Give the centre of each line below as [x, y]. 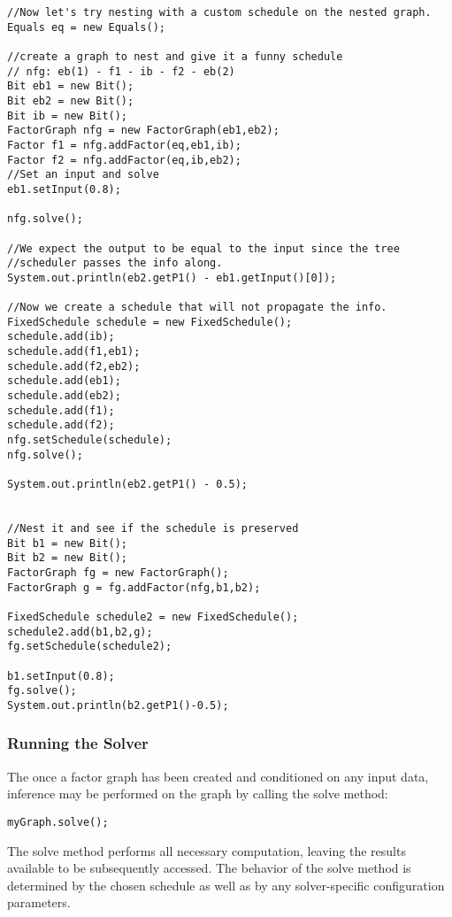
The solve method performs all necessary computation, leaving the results [207, 850]
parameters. [39, 902]
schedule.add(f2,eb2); [74, 366]
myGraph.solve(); [58, 822]
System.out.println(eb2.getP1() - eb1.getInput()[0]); [172, 277]
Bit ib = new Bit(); [68, 116]
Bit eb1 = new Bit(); [71, 86]
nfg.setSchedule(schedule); [90, 440]
